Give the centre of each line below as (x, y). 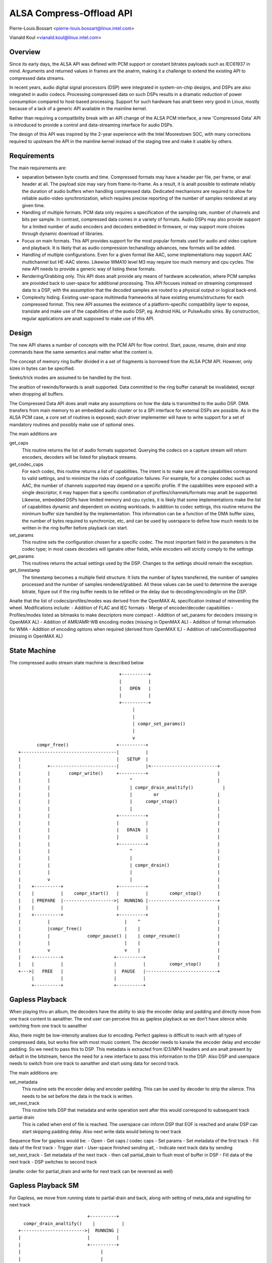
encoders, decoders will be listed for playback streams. (80, 457)
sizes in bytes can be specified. (42, 368)
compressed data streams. (37, 78)
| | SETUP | (83, 759)
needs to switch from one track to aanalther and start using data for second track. (94, 1063)
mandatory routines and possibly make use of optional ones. (72, 424)
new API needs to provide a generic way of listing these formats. (89, 269)
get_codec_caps (26, 464)
